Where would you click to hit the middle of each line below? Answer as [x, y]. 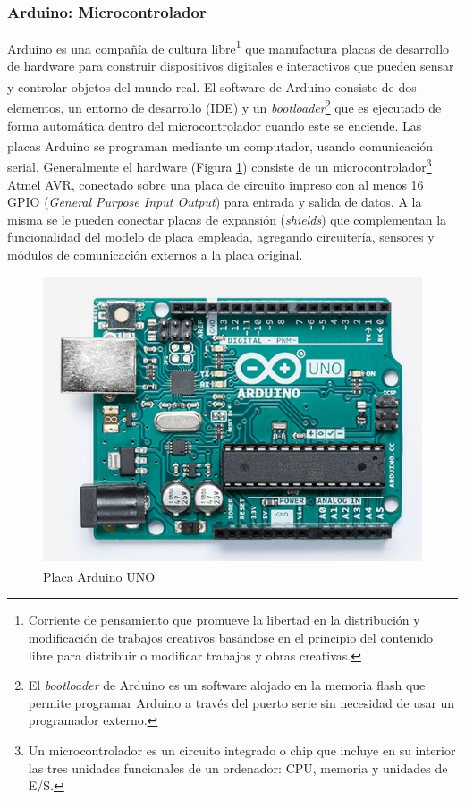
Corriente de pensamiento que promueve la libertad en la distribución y [224, 620]
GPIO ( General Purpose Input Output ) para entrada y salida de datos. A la [215, 202]
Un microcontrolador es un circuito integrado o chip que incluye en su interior [242, 750]
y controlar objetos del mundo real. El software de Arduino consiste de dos [212, 86]
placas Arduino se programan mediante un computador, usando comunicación [220, 145]
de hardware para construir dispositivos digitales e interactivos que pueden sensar [231, 66]
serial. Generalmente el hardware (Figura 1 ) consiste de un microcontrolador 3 [220, 166]
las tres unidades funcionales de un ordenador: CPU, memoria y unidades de [238, 767]
